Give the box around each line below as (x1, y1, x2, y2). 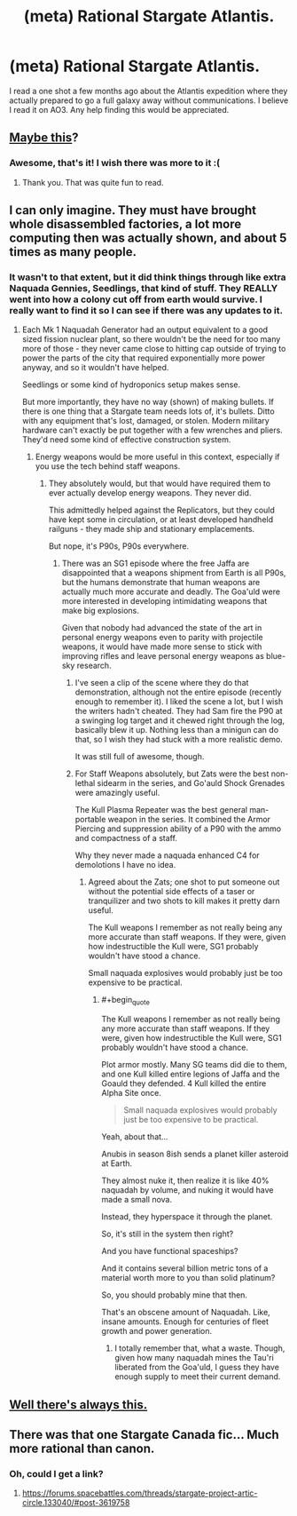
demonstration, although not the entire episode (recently (74, 687, 282, 698)
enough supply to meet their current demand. (114, 1371, 281, 1382)
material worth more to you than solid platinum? (101, 1273, 276, 1283)
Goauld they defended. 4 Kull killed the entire (101, 1078, 267, 1089)
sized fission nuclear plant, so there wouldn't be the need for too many (21, 334, 281, 345)
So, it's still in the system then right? (101, 1228, 234, 1240)
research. (76, 660, 113, 671)
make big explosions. (61, 606, 139, 616)
